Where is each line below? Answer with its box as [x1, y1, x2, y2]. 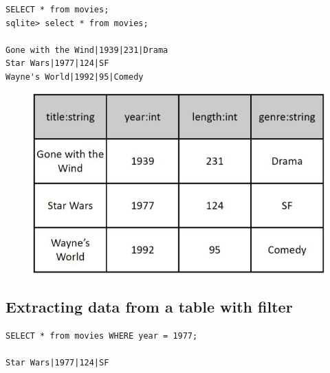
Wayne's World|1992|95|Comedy [5, 71, 144, 82]
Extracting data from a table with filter [5, 296, 293, 317]
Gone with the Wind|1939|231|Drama [5, 45, 168, 55]
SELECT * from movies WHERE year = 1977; [5, 330, 198, 341]
